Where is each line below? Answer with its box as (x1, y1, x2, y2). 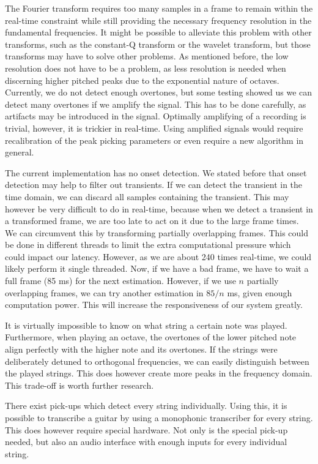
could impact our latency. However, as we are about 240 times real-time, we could (5, 250, 312, 263)
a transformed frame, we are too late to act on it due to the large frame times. (5, 214, 299, 227)
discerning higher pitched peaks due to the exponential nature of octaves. (5, 73, 279, 86)
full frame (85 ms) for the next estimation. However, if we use (5, 274, 236, 287)
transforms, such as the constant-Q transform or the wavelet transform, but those (5, 37, 311, 50)
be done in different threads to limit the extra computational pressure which (5, 238, 291, 251)
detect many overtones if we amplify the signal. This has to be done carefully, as (5, 97, 306, 110)
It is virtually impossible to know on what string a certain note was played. (5, 318, 287, 331)
